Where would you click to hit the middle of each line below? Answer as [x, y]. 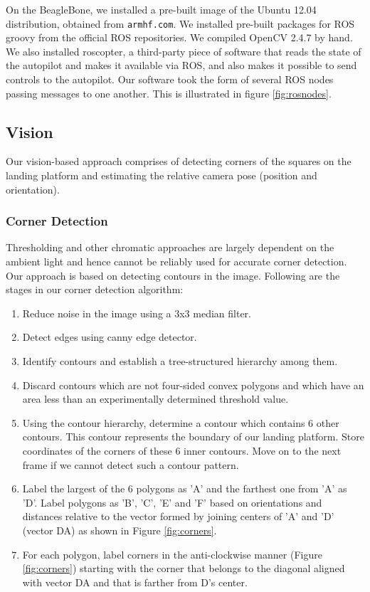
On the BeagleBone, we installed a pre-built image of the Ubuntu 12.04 [161, 9]
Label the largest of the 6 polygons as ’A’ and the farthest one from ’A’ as [185, 488]
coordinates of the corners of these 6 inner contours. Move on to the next [182, 450]
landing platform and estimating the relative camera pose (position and [162, 175]
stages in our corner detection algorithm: [95, 289]
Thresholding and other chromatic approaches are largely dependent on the [170, 247]
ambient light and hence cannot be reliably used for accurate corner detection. [176, 261]
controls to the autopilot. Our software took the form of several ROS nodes [170, 79]
